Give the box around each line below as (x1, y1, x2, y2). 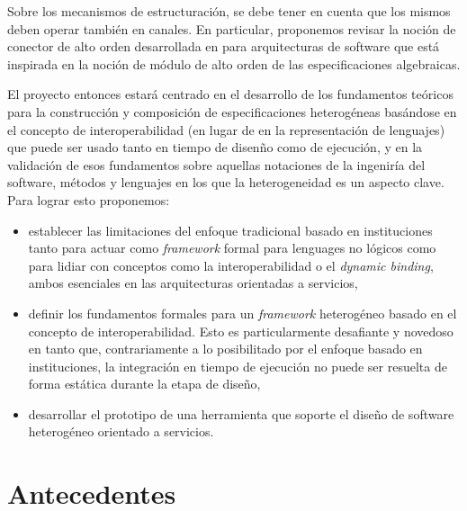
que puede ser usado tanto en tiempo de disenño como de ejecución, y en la (7, 138, 423, 157)
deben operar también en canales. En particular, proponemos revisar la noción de (7, 19, 456, 38)
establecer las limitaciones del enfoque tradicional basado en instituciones (28, 220, 433, 239)
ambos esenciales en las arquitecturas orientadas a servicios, (28, 273, 358, 292)
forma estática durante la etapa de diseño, (28, 374, 261, 393)
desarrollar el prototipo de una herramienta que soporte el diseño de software (28, 404, 454, 423)
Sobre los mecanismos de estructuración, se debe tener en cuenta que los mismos (7, 2, 451, 20)
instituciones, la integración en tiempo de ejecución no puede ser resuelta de (28, 356, 447, 375)
